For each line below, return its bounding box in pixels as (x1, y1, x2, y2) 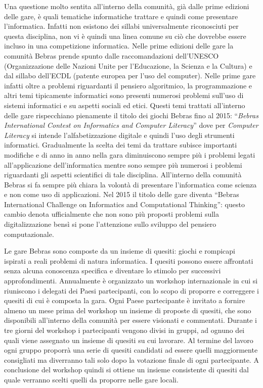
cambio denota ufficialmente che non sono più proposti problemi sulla (4, 209, 219, 219)
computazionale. (4, 228, 54, 239)
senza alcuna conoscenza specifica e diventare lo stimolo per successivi (4, 265, 221, 276)
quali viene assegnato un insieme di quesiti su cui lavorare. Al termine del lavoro (4, 334, 253, 345)
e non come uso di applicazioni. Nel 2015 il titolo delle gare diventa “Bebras (4, 189, 239, 200)
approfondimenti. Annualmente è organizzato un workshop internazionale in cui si (4, 275, 258, 286)
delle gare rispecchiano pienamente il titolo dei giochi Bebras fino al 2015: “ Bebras (4, 110, 258, 120)
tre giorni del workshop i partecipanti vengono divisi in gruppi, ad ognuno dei (4, 325, 245, 335)
